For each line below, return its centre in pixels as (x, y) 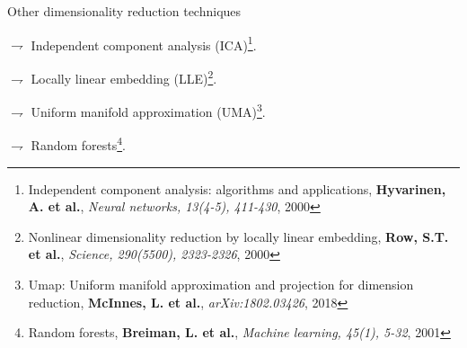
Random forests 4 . (78, 143)
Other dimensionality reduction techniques (124, 11)
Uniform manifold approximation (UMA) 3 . (148, 110)
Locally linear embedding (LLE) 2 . (124, 76)
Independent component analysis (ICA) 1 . (144, 43)
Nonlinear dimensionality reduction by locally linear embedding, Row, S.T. (238, 236)
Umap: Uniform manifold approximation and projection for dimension (221, 284)
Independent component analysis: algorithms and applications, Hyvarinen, (237, 188)
